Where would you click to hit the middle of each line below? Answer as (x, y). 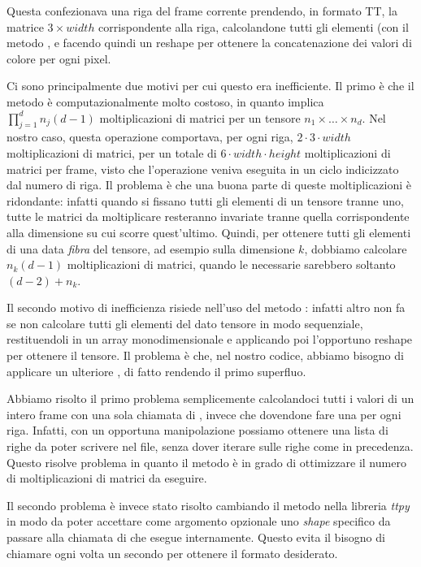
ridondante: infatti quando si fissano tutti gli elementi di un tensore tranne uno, (205, 200)
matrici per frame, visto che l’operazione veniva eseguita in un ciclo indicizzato (203, 169)
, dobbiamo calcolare (356, 248)
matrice (25, 26)
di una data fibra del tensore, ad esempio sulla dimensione (151, 248)
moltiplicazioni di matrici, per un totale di (112, 152)
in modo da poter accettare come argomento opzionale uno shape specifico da (199, 521)
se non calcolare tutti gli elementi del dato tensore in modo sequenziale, (185, 323)
